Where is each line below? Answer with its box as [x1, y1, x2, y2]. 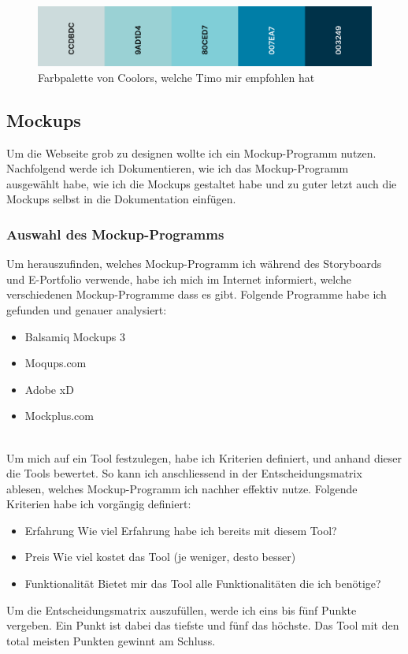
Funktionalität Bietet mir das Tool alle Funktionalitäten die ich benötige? [24, 575, 381, 592]
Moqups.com [24, 355, 87, 371]
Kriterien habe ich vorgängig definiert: [6, 496, 191, 512]
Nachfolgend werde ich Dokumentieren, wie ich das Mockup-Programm [6, 160, 349, 177]
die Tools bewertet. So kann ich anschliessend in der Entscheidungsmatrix [6, 465, 362, 481]
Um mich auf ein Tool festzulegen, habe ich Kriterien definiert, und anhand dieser [6, 449, 402, 466]
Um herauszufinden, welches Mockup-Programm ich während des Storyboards [6, 255, 382, 272]
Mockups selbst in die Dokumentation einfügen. [6, 191, 236, 207]
